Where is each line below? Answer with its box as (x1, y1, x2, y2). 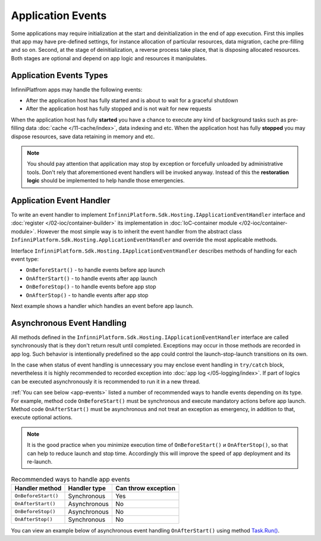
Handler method (14, 484, 62, 492)
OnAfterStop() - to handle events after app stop (26, 291, 149, 299)
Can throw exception (115, 484, 175, 492)
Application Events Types (11, 70, 108, 80)
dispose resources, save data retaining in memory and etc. (11, 133, 155, 140)
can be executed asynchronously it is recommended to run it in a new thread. (11, 378, 200, 385)
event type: (11, 256, 39, 262)
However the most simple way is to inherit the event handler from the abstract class (37, 228, 242, 235)
